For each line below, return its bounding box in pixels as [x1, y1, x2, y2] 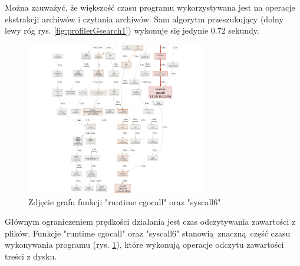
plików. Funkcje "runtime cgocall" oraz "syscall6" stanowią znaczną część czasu [5, 226, 291, 239]
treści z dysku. [5, 250, 57, 262]
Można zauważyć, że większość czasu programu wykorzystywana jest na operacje [5, 1, 295, 13]
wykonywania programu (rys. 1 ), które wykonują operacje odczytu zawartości [5, 238, 284, 251]
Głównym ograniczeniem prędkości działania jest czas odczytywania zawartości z [5, 215, 296, 228]
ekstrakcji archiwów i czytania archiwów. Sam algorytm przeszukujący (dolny [5, 12, 283, 25]
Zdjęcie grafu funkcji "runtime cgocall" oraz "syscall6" [28, 195, 221, 208]
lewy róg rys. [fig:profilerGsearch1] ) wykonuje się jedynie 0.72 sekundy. [5, 24, 259, 37]
